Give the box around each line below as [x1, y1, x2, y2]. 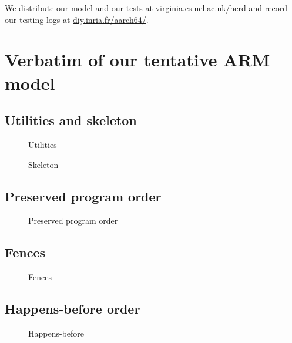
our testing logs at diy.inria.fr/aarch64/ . [5, 13, 149, 25]
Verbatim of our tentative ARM [5, 48, 270, 72]
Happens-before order [5, 300, 140, 318]
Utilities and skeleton [5, 111, 137, 129]
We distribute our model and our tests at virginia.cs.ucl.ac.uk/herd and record [5, 2, 287, 14]
